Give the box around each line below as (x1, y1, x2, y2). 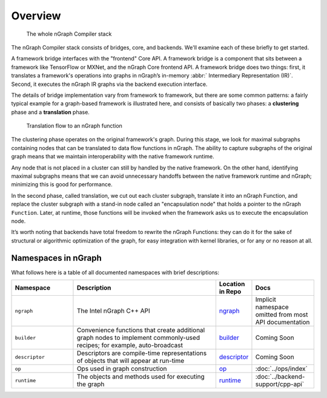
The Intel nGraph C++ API (76, 307, 151, 315)
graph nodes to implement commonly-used (76, 333, 200, 342)
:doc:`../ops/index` (255, 365, 308, 373)
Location (219, 280, 245, 289)
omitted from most (255, 310, 308, 319)
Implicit (255, 295, 277, 304)
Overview (11, 9, 61, 22)
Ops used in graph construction (76, 365, 167, 373)
